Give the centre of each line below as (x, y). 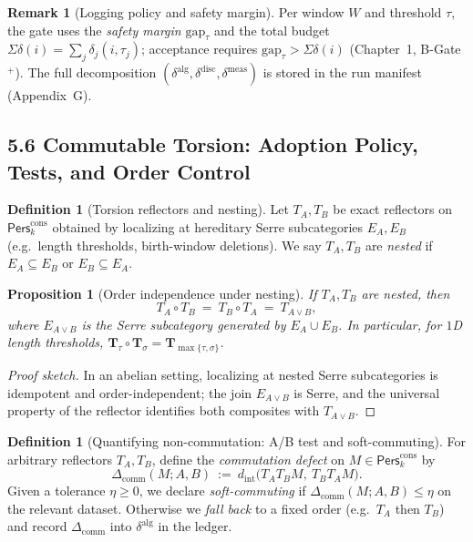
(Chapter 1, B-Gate (405, 49)
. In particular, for (390, 324)
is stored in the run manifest (342, 72)
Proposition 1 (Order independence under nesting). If (162, 293)
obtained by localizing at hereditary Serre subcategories (208, 226)
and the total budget (272, 30)
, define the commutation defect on (248, 459)
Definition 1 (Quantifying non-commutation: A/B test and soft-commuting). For (237, 440)
